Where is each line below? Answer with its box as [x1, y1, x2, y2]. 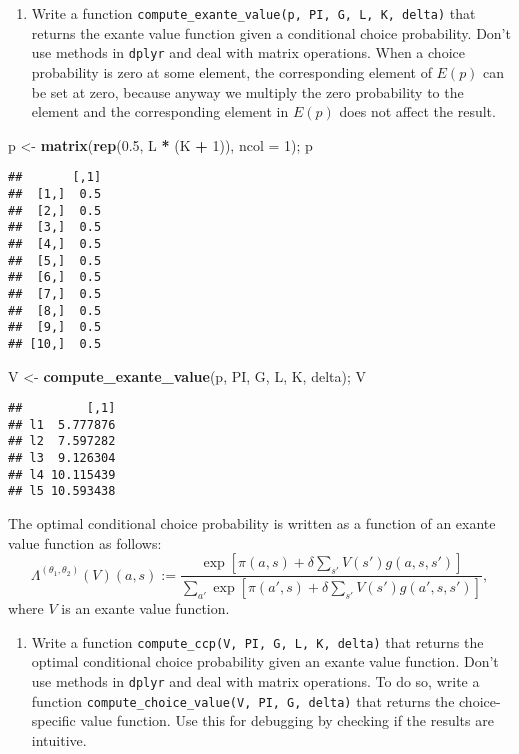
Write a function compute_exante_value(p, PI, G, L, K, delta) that [31, 3, 476, 23]
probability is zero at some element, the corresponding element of [31, 61, 432, 82]
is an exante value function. [61, 598, 230, 619]
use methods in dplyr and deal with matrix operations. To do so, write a [31, 670, 480, 691]
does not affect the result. [339, 101, 496, 122]
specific [31, 710, 76, 731]
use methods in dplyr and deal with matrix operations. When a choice [31, 42, 465, 63]
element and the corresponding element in [31, 101, 289, 122]
